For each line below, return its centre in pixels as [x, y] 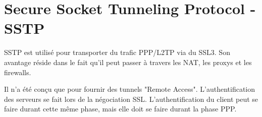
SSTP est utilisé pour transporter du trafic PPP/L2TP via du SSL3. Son [117, 52]
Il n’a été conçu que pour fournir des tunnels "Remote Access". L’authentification [129, 89]
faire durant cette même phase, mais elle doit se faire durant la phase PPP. [120, 109]
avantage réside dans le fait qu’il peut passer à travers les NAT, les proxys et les [128, 62]
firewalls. [18, 72]
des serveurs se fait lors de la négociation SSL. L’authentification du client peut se [131, 99]
